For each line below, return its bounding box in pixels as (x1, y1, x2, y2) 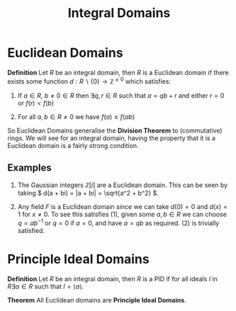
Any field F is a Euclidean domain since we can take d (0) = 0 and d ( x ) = (17, 203, 228, 211)
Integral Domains (67, 5, 171, 21)
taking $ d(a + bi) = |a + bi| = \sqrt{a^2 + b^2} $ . (17, 189, 159, 198)
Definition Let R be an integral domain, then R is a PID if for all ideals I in (7, 275, 218, 283)
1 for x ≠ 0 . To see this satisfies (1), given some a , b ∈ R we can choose (17, 210, 227, 219)
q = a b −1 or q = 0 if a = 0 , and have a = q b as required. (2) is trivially (17, 217, 220, 227)
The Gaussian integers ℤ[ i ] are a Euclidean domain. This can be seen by (17, 181, 228, 189)
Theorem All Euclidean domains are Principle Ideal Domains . (7, 296, 186, 304)
